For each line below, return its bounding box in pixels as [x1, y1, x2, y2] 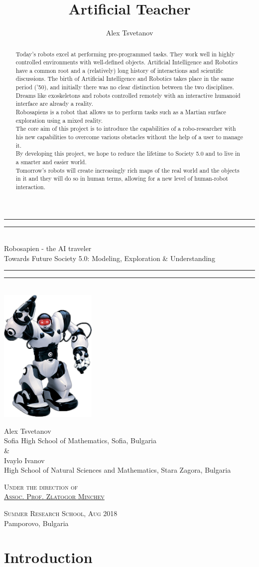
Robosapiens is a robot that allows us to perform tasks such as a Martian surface [15, 108, 226, 116]
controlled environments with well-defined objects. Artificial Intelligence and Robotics [15, 58, 238, 66]
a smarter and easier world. [15, 158, 87, 166]
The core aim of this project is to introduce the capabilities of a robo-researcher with [15, 124, 236, 133]
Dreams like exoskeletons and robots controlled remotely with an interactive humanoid [15, 91, 241, 99]
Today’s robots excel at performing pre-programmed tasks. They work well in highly [15, 49, 235, 58]
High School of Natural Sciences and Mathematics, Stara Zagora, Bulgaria [4, 465, 231, 475]
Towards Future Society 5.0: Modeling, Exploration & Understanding [4, 253, 215, 263]
